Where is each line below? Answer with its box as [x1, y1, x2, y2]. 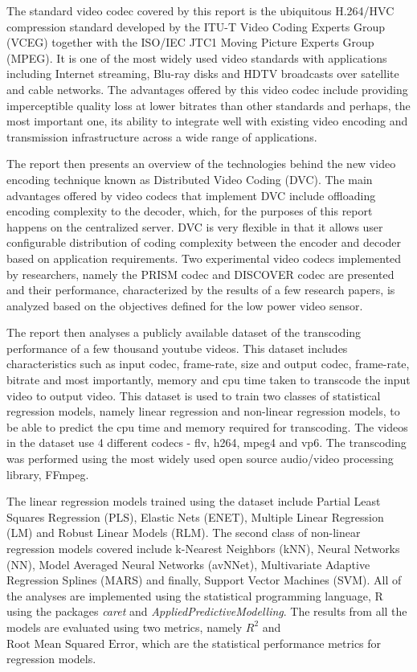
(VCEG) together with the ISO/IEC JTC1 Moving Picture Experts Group [6, 34, 374, 51]
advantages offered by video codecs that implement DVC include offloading [6, 186, 376, 203]
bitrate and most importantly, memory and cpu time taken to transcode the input [6, 371, 411, 388]
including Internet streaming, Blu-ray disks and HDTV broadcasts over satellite [6, 65, 399, 82]
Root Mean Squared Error [6, 638, 135, 650]
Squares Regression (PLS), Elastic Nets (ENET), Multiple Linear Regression [6, 508, 384, 525]
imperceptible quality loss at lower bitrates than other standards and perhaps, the [6, 96, 411, 113]
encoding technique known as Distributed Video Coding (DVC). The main [6, 170, 373, 187]
